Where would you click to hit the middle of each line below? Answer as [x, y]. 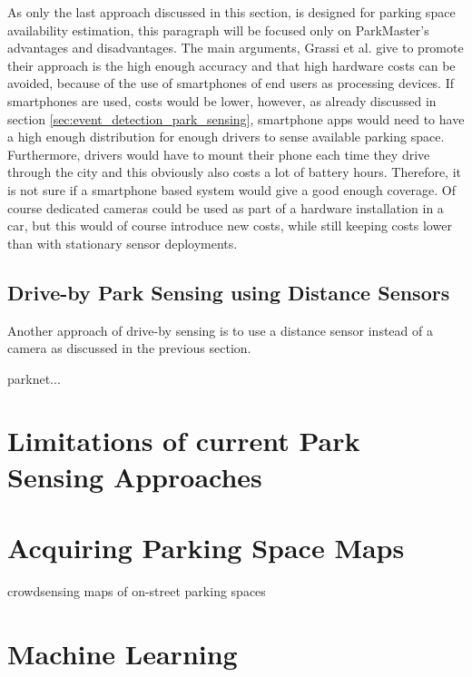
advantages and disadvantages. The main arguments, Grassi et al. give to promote [236, 48]
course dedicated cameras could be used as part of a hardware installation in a [226, 207]
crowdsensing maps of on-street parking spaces [137, 590]
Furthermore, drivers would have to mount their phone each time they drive [219, 154]
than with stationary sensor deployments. [123, 243]
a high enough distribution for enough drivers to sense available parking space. [226, 137]
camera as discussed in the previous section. [129, 348]
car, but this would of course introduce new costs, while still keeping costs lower [230, 226]
